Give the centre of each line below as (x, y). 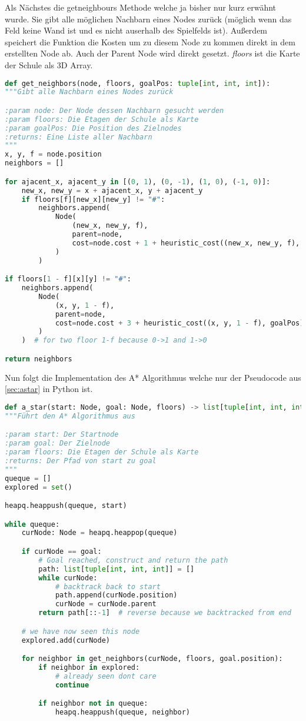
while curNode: (68, 578)
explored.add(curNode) (66, 640)
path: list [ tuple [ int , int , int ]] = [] (117, 569)
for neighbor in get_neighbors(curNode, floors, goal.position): (152, 659)
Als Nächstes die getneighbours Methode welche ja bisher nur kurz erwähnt (141, 7)
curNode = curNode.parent (106, 604)
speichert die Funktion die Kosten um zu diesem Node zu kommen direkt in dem (150, 41)
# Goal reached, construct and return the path (133, 560)
